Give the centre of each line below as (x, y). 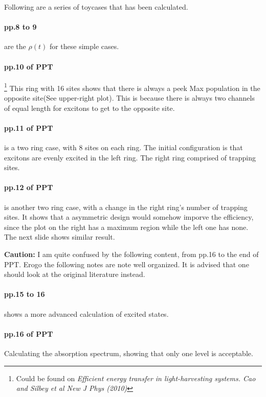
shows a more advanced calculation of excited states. (86, 313)
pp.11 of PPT (29, 127)
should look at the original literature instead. (75, 274)
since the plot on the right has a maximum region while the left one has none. (126, 227)
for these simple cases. (84, 46)
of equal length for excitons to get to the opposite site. (90, 108)
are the (15, 46)
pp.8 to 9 (20, 27)
